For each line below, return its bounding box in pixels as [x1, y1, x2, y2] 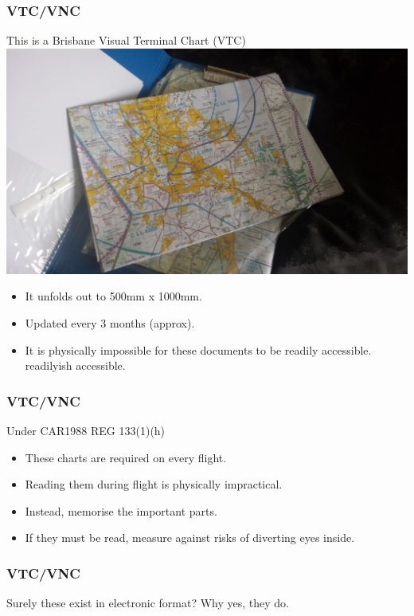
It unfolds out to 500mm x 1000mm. [25, 288, 202, 304]
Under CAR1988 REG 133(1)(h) [6, 422, 166, 438]
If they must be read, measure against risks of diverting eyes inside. [25, 529, 355, 546]
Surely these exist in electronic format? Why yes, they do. [6, 594, 290, 611]
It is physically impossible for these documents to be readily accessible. [25, 341, 372, 358]
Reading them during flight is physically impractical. [25, 476, 283, 492]
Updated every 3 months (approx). [25, 315, 195, 331]
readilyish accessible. [25, 357, 126, 374]
